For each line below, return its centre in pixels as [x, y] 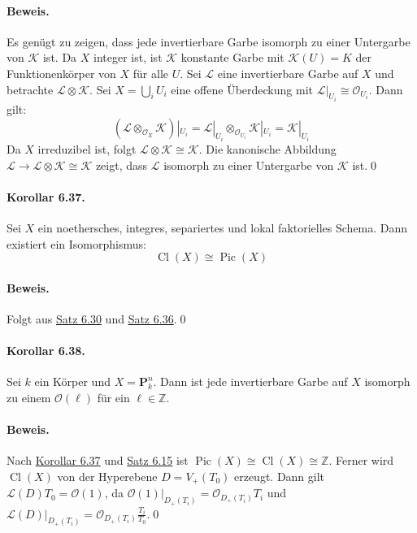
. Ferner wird [361, 460]
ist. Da [60, 57]
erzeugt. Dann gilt [279, 476]
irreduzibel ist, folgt [87, 149]
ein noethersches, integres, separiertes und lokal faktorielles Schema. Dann [223, 228]
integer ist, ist [128, 57]
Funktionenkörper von [61, 73]
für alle [151, 73]
